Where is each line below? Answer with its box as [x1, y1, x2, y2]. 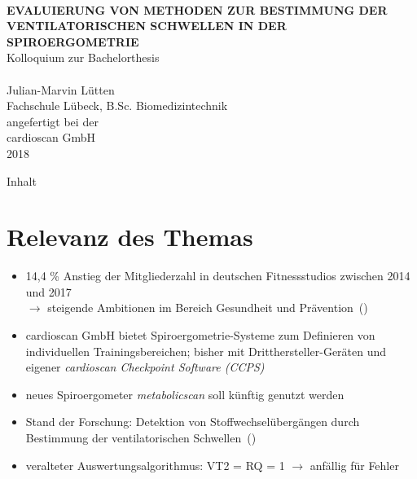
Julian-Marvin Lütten [7, 81, 115, 98]
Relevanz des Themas [7, 220, 253, 253]
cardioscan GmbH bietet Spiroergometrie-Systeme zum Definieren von [25, 327, 375, 344]
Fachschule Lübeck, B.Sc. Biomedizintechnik [7, 97, 228, 114]
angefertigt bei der [7, 112, 99, 130]
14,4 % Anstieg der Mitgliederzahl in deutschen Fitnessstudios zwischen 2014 [25, 267, 410, 284]
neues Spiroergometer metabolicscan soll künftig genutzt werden [25, 385, 345, 402]
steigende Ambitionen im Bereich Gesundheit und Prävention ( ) [47, 299, 368, 316]
